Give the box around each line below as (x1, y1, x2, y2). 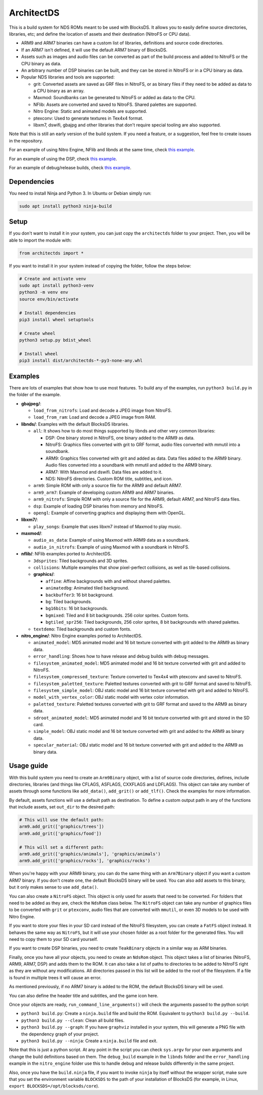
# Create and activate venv (19, 276, 86, 282)
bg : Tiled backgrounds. (45, 599, 92, 605)
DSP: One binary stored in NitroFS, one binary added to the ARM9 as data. (45, 435, 195, 441)
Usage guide (9, 762, 48, 770)
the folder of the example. (9, 392, 61, 398)
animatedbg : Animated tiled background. (45, 585, 129, 591)
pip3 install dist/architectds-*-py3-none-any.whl (19, 358, 143, 364)
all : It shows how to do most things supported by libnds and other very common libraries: (33, 428, 215, 434)
